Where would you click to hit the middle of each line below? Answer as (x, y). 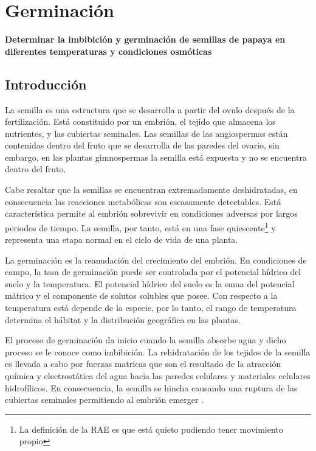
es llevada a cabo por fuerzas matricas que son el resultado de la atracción (143, 364)
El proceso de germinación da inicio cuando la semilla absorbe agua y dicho (146, 340)
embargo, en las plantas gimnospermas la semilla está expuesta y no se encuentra (156, 157)
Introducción (46, 84)
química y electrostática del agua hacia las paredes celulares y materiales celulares (158, 376)
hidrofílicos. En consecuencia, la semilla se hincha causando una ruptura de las (151, 387)
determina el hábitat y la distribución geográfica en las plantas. (123, 319)
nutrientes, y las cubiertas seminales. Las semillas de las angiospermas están (146, 133)
